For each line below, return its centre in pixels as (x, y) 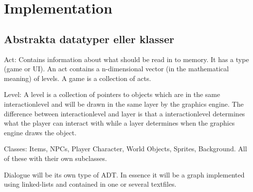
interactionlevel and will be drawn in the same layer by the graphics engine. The (124, 104)
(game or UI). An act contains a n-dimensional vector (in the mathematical (117, 69)
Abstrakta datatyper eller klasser (89, 39)
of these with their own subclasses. (55, 158)
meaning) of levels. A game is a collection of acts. (78, 78)
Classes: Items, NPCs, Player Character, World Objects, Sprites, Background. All (126, 149)
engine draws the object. (40, 132)
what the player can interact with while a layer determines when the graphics (119, 123)
